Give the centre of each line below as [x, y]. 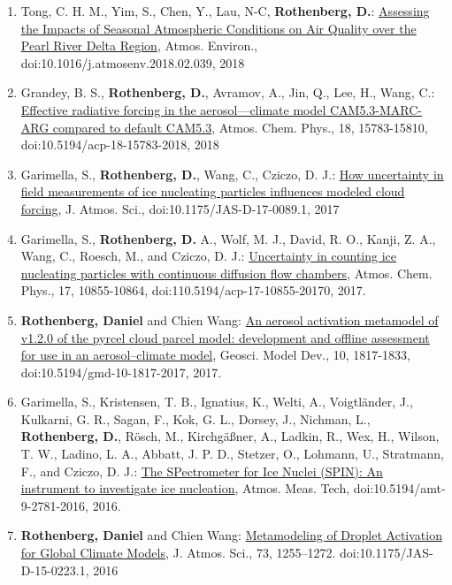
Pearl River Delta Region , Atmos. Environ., [139, 46]
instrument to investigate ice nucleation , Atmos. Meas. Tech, [185, 488]
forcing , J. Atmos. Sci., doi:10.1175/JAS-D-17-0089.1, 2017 [180, 208]
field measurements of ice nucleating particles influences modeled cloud [213, 191]
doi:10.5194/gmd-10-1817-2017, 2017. [121, 372]
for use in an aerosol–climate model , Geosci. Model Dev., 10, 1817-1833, [215, 355]
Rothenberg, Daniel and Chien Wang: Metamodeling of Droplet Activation [231, 535]
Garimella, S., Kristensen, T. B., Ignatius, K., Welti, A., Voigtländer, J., [217, 402]
